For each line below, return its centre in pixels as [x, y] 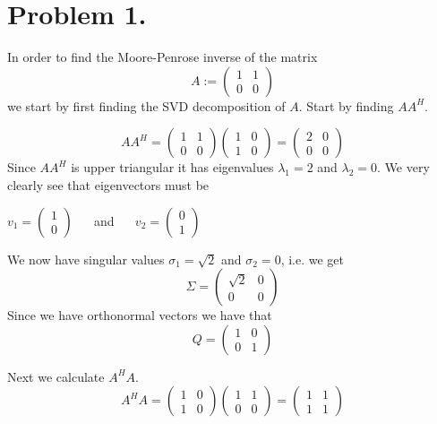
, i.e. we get [312, 259]
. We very [403, 167]
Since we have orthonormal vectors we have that [140, 315]
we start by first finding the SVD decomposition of [146, 105]
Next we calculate [56, 376]
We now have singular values [86, 259]
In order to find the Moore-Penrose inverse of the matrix [163, 57]
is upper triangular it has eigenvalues [172, 167]
